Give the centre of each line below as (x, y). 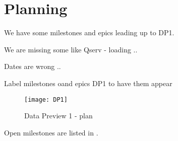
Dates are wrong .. (33, 66)
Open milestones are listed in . (51, 132)
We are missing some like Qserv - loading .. (71, 49)
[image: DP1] (46, 99)
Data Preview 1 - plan (58, 116)
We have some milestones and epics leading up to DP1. (89, 32)
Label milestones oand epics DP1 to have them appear (88, 83)
